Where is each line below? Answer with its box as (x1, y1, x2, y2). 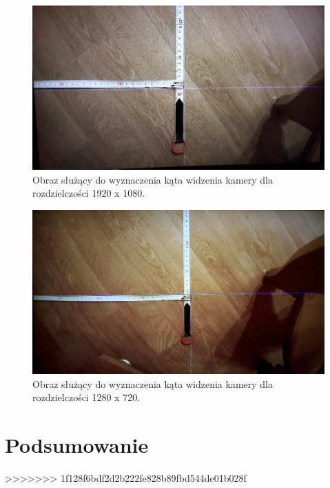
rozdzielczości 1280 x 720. (32, 390, 141, 404)
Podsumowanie (5, 430, 149, 458)
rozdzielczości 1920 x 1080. (32, 186, 145, 200)
